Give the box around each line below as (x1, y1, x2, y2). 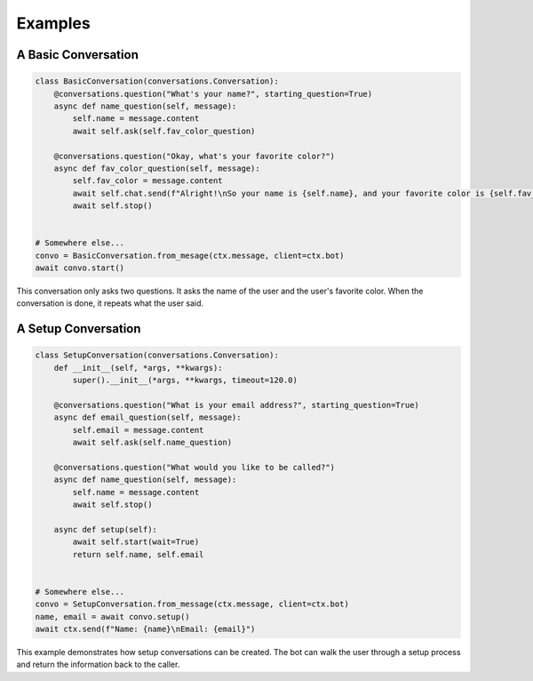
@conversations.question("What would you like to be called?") (53, 462, 336, 472)
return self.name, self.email (72, 549, 204, 559)
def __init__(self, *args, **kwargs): (53, 363, 223, 373)
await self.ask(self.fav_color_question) (72, 125, 256, 136)
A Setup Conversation (16, 321, 141, 337)
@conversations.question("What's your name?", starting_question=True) (53, 89, 373, 99)
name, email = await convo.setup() (35, 612, 190, 621)
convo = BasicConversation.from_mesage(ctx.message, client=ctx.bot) (35, 250, 345, 260)
